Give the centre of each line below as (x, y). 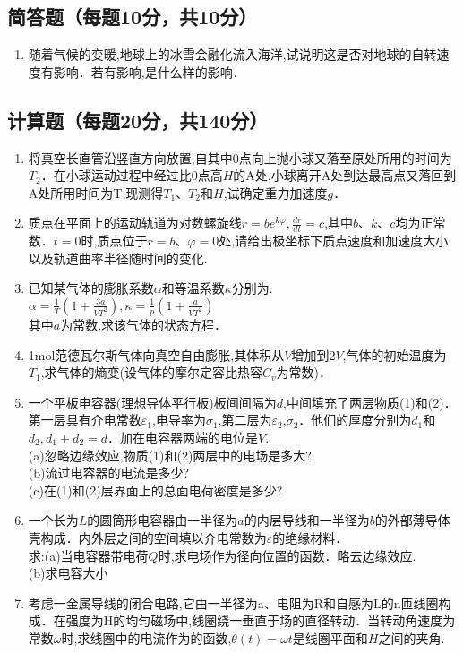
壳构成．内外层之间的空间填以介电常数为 (147, 537)
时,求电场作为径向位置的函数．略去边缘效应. (287, 555)
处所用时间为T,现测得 (101, 192)
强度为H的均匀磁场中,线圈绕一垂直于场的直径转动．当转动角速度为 (261, 620)
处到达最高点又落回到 (394, 175)
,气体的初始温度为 (394, 354)
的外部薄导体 (412, 520)
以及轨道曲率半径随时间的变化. (118, 258)
